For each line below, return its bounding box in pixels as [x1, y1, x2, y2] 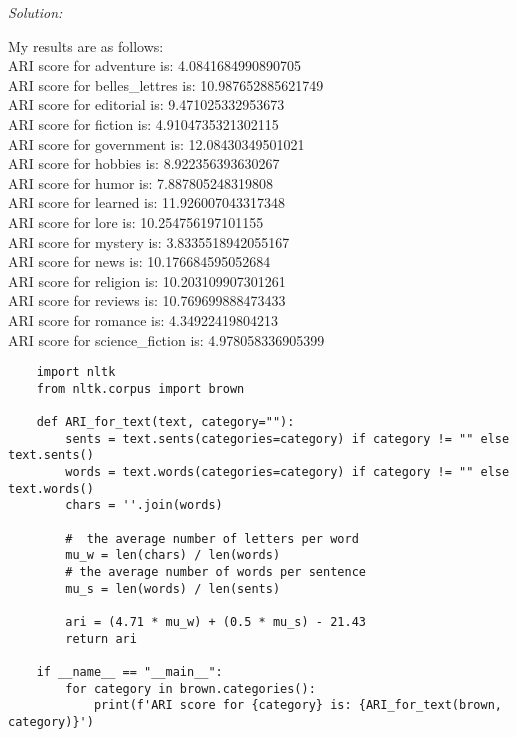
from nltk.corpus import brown [36, 381, 245, 396]
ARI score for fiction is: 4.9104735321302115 [8, 113, 279, 134]
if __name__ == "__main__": [36, 664, 223, 679]
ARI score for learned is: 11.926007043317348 [8, 192, 285, 213]
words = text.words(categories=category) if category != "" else [65, 465, 510, 480]
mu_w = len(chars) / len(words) [65, 548, 281, 563]
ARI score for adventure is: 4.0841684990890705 [8, 55, 301, 76]
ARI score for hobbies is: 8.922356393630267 [8, 153, 280, 174]
